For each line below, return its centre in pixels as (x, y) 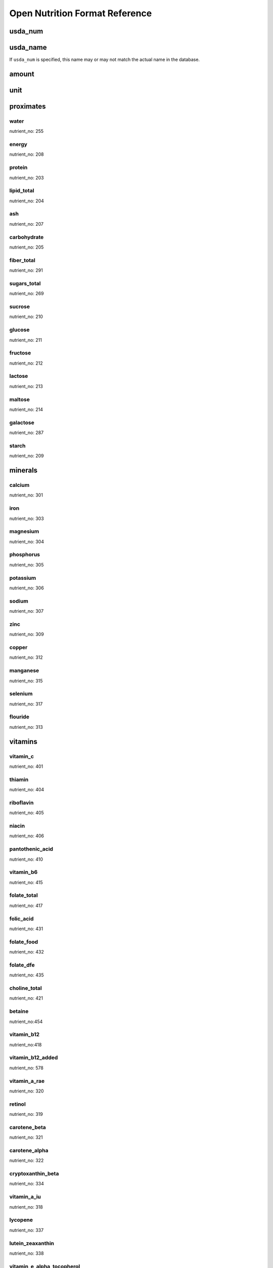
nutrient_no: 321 (26, 1137)
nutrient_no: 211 (26, 340)
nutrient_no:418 (26, 1044)
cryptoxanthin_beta (34, 1174)
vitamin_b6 (24, 872)
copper (18, 647)
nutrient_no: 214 (26, 409)
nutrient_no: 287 (27, 433)
